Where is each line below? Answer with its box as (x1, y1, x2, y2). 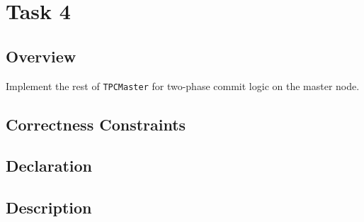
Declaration (6, 155, 93, 177)
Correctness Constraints (6, 113, 186, 135)
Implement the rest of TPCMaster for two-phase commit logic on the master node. (6, 78, 360, 93)
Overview (6, 45, 76, 67)
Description (6, 196, 92, 218)
